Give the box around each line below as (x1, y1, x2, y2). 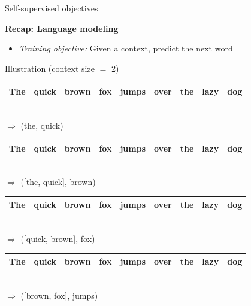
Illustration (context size (5, 62, 95, 74)
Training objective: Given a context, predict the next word (19, 42, 233, 54)
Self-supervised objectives (5, 2, 98, 14)
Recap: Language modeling (5, 22, 119, 34)
